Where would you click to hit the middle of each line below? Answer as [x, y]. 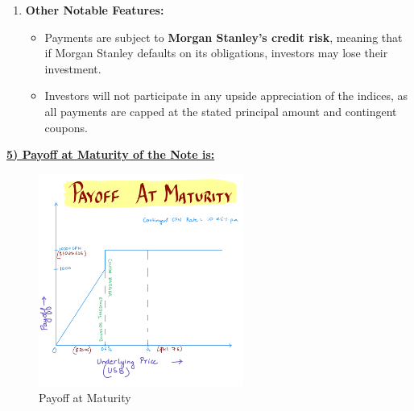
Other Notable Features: [95, 10]
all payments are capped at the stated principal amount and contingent [221, 111]
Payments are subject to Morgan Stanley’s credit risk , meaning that [224, 37]
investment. [73, 68]
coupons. [66, 127]
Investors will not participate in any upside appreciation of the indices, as [226, 95]
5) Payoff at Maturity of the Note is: [111, 154]
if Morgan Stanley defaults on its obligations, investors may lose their [216, 53]
